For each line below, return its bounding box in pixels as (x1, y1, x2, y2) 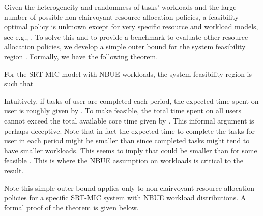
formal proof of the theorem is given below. (4, 202, 139, 212)
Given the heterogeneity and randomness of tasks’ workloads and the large (4, 2, 237, 12)
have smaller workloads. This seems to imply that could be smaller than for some (4, 145, 257, 156)
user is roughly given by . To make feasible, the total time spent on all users (4, 105, 242, 116)
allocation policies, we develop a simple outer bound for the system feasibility (4, 41, 246, 52)
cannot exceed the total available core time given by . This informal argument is (4, 115, 254, 126)
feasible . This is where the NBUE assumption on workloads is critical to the (4, 155, 244, 166)
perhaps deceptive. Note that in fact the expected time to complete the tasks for (4, 125, 255, 136)
